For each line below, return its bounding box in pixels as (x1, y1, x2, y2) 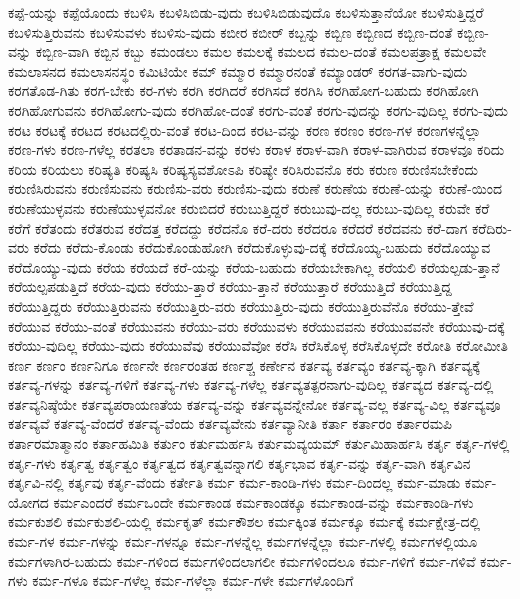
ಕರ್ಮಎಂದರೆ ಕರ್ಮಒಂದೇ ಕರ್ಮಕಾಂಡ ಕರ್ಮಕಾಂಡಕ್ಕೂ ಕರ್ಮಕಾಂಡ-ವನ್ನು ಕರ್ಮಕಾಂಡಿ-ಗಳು (53, 491, 474, 512)
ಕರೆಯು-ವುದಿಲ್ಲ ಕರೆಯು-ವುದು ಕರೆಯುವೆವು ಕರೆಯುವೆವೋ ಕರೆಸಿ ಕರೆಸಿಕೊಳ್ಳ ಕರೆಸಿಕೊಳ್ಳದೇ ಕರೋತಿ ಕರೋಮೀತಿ (8, 335, 508, 356)
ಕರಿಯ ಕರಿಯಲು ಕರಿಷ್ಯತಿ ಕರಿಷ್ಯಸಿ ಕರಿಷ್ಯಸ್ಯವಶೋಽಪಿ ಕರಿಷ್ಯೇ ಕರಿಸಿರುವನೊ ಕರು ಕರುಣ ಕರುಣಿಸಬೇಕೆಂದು (8, 158, 478, 179)
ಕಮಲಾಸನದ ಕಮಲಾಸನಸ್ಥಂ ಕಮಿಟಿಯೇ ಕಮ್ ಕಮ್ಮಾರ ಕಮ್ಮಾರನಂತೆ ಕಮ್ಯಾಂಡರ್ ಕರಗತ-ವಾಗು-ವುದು (8, 60, 468, 81)
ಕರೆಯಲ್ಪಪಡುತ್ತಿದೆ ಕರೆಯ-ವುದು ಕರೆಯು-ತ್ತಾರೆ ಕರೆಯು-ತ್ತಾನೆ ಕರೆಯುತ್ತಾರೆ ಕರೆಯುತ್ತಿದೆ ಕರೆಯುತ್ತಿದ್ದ (8, 276, 452, 297)
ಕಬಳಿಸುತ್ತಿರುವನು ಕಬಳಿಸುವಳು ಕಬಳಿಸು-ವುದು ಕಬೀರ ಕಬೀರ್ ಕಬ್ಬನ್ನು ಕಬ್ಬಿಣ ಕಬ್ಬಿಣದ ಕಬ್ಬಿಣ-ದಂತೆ (8, 21, 453, 42)
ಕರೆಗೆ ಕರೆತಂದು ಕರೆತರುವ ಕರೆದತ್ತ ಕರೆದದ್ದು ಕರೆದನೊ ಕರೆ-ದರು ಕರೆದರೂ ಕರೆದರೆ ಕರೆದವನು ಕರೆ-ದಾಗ (8, 217, 468, 238)
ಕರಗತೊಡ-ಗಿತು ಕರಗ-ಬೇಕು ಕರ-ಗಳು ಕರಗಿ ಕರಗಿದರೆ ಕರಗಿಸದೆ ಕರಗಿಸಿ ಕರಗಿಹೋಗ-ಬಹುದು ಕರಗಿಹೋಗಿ (8, 80, 479, 101)
